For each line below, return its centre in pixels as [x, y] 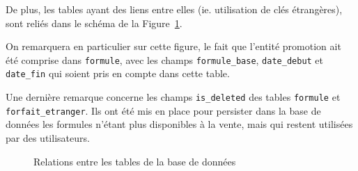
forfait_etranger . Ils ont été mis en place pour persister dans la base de [163, 110]
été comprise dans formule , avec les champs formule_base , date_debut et [165, 59]
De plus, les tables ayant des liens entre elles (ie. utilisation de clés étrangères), [174, 9]
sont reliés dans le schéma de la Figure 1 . [94, 23]
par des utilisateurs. [48, 138]
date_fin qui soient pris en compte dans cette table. [118, 73]
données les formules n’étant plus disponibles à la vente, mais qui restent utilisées [179, 124]
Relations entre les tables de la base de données [135, 161]
